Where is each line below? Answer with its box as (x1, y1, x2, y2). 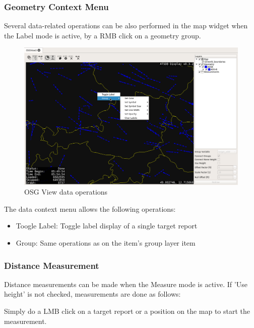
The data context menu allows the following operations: (4, 203, 176, 214)
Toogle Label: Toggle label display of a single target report (16, 220, 198, 231)
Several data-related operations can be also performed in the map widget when (4, 20, 248, 31)
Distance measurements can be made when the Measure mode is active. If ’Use (4, 278, 247, 289)
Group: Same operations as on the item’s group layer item (16, 237, 196, 248)
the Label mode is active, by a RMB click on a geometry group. (4, 30, 201, 40)
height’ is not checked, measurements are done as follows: (4, 289, 181, 299)
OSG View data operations (24, 186, 108, 197)
